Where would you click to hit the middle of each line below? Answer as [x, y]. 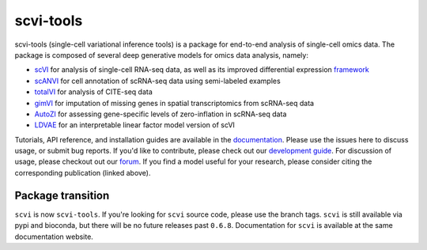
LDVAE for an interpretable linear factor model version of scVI [134, 125]
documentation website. [54, 237]
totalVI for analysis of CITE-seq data [94, 92]
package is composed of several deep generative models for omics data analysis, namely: [161, 55]
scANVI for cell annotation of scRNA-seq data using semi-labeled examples [157, 81]
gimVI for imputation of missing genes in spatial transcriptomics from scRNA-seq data [174, 103]
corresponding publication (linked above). [83, 172]
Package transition [62, 195]
